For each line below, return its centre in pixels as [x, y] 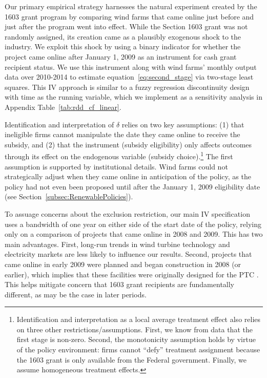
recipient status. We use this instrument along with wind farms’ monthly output [131, 67]
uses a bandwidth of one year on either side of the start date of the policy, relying [133, 224]
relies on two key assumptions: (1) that [183, 124]
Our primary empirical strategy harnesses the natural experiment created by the [131, 6]
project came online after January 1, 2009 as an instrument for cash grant [121, 56]
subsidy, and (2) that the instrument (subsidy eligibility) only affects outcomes [128, 144]
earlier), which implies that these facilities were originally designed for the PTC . [132, 274]
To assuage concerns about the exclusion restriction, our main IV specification [127, 213]
